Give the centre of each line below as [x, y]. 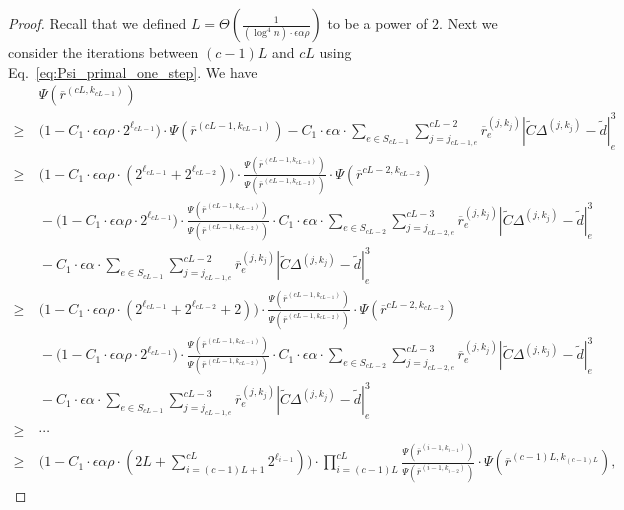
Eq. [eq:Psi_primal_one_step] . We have [133, 71]
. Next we [468, 23]
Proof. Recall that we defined [97, 23]
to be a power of [377, 23]
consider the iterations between [103, 52]
